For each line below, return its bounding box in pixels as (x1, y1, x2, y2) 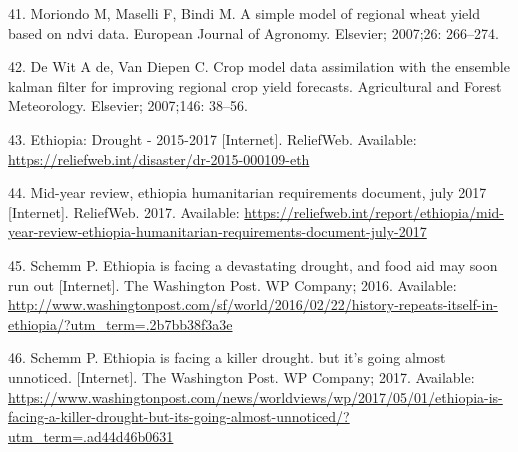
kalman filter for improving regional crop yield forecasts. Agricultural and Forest (8, 75, 502, 96)
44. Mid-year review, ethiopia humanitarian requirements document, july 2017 (8, 182, 487, 203)
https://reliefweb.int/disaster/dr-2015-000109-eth (8, 148, 310, 169)
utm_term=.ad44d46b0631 (8, 425, 174, 446)
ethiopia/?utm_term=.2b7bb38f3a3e (8, 313, 233, 334)
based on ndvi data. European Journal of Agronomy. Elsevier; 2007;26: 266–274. (8, 22, 499, 43)
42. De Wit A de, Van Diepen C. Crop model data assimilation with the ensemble (8, 56, 510, 77)
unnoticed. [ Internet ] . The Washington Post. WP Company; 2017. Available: (8, 366, 475, 387)
